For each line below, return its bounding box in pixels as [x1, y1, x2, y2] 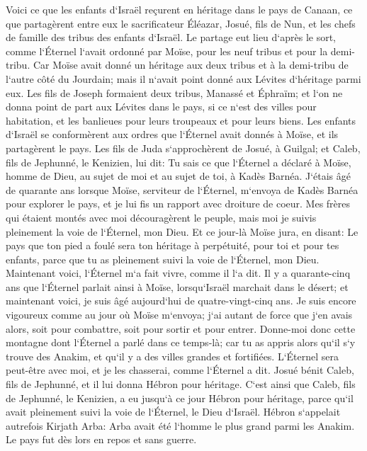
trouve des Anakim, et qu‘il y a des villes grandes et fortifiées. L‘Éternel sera [6, 348, 339, 363]
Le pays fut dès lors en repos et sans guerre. [6, 432, 197, 447]
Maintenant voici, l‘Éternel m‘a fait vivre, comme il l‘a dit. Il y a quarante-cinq [6, 266, 351, 280]
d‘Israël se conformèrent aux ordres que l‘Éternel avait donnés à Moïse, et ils [6, 127, 339, 142]
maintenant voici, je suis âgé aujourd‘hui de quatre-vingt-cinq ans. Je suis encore [6, 293, 356, 308]
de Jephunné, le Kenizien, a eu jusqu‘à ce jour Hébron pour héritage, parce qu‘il [6, 390, 354, 405]
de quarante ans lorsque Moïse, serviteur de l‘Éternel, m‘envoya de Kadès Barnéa [6, 182, 358, 197]
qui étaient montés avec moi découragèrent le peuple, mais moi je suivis [6, 210, 317, 224]
